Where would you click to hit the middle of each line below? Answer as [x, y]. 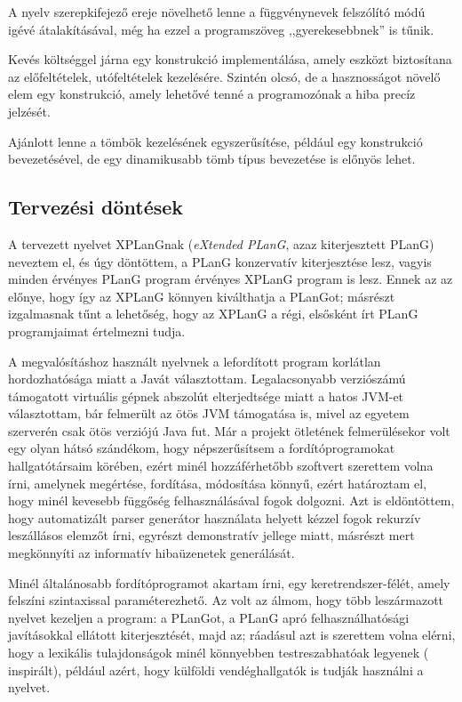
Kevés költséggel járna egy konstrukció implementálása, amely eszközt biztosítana [230, 59]
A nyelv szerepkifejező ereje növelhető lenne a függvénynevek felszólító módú [217, 12]
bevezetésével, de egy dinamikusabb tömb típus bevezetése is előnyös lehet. [212, 159]
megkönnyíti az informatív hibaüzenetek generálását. [151, 553]
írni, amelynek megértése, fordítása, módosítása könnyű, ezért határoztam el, [218, 483]
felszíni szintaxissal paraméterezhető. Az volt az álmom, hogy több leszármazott [226, 600]
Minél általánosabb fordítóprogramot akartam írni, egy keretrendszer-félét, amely [229, 582]
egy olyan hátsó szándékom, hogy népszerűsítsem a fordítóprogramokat [202, 448]
